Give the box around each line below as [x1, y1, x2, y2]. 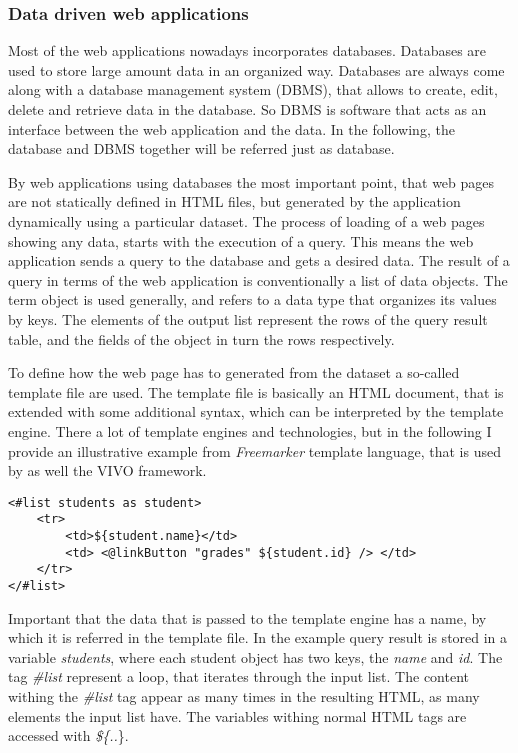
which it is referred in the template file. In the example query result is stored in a [8, 627, 508, 648]
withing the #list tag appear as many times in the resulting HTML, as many [8, 686, 480, 706]
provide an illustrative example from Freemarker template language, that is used [8, 440, 501, 461]
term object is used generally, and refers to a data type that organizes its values [8, 289, 497, 310]
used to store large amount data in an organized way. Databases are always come [8, 59, 505, 80]
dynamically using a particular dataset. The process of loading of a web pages [8, 210, 485, 231]
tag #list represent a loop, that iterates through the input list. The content [8, 666, 470, 687]
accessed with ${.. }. [8, 725, 129, 746]
